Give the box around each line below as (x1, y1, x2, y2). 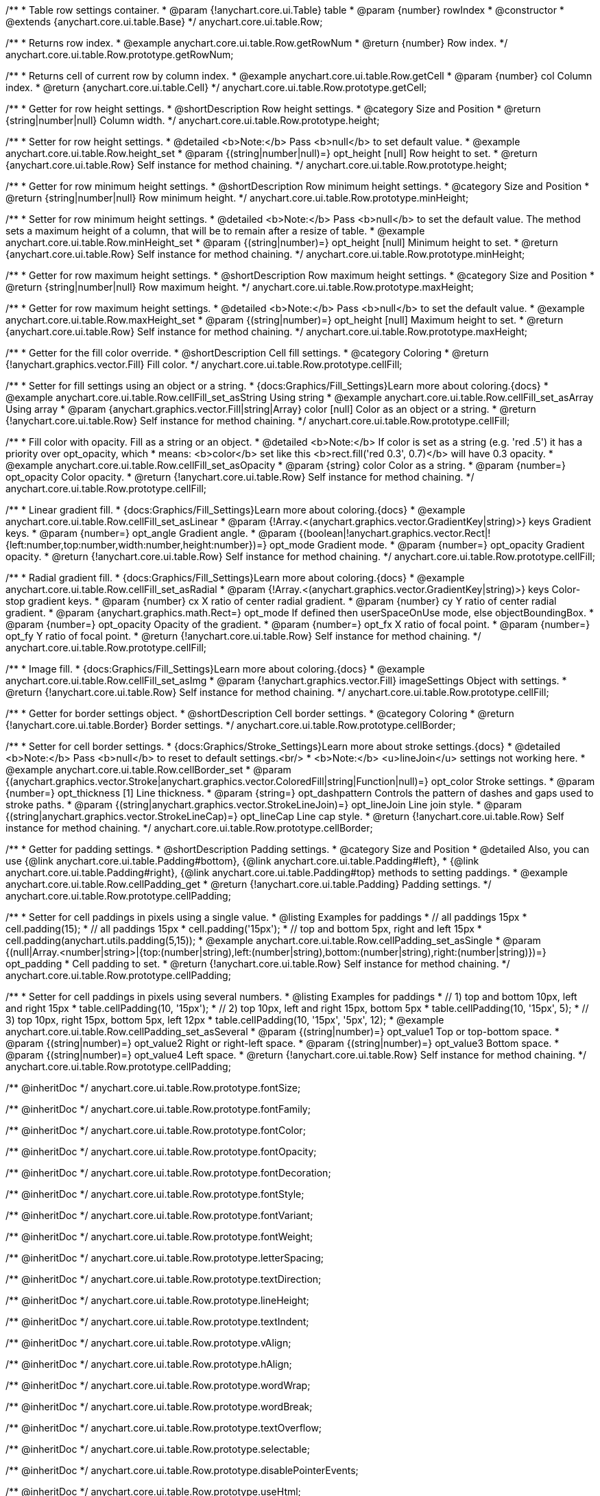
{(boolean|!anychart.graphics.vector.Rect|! (299, 527, 491, 539)
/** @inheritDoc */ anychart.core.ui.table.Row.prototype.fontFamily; (5, 1103, 311, 1115)
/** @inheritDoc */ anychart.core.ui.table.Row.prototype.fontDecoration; (5, 1167, 331, 1179)
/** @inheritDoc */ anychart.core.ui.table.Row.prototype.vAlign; (5, 1337, 291, 1349)
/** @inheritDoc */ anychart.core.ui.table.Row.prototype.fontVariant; (5, 1209, 313, 1221)
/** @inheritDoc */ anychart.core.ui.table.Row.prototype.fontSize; (5, 1082, 301, 1094)
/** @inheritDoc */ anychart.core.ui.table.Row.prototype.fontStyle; (5, 1188, 304, 1200)
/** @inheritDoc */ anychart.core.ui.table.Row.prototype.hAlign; (5, 1358, 292, 1370)
